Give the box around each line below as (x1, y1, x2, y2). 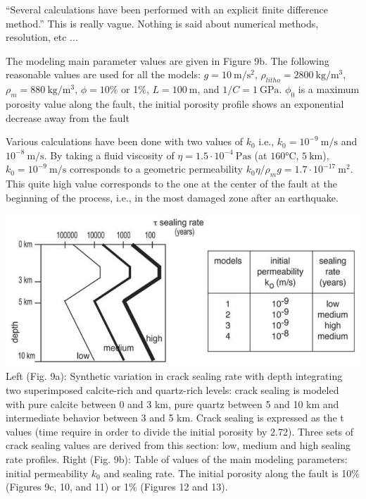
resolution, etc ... (6, 30, 78, 44)
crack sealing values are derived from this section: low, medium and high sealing (6, 438, 351, 452)
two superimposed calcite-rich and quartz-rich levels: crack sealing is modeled (6, 382, 339, 397)
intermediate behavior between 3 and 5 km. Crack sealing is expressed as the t (6, 410, 344, 425)
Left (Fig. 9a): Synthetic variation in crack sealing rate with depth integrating (6, 369, 343, 383)
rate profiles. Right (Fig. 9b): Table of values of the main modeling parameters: (6, 451, 348, 466)
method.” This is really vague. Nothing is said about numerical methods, (6, 16, 319, 30)
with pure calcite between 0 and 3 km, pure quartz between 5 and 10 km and (6, 396, 339, 411)
